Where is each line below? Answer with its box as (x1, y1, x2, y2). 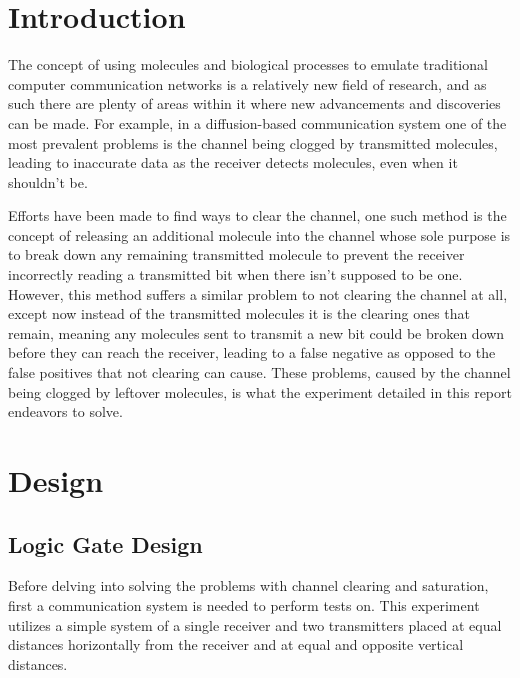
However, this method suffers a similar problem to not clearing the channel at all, (8, 283, 508, 304)
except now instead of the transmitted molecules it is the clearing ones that (8, 303, 471, 324)
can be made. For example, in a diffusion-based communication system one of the (8, 112, 507, 133)
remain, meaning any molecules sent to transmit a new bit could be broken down (8, 322, 505, 343)
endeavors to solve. (8, 401, 123, 422)
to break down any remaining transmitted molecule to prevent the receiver (8, 244, 465, 265)
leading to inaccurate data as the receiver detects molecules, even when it (8, 152, 458, 173)
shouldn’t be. (8, 171, 88, 192)
